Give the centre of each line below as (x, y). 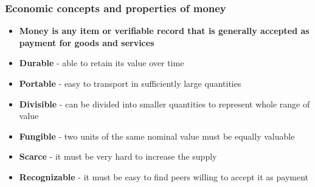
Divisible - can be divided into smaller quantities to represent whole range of (164, 104)
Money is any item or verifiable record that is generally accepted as (164, 31)
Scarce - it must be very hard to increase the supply (118, 156)
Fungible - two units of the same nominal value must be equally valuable (157, 136)
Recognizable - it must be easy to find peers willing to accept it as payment (164, 176)
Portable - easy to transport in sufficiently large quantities (130, 83)
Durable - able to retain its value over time (102, 63)
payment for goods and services (87, 42)
